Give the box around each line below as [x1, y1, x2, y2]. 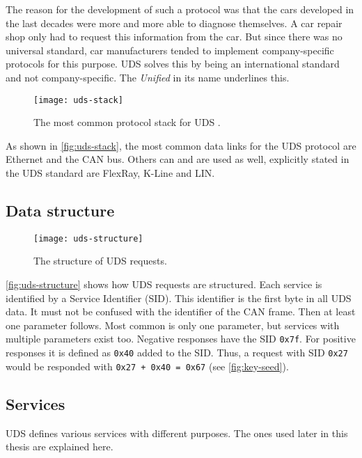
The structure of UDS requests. [33, 253, 167, 268]
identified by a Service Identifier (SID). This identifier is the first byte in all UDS [6, 290, 352, 305]
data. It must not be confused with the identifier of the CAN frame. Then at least [6, 304, 356, 319]
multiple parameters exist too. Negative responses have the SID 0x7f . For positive [6, 331, 356, 346]
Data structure [6, 199, 115, 221]
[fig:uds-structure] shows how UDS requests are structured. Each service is [6, 277, 322, 292]
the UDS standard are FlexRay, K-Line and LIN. [6, 166, 215, 180]
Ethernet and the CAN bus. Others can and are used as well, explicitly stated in [6, 152, 349, 166]
